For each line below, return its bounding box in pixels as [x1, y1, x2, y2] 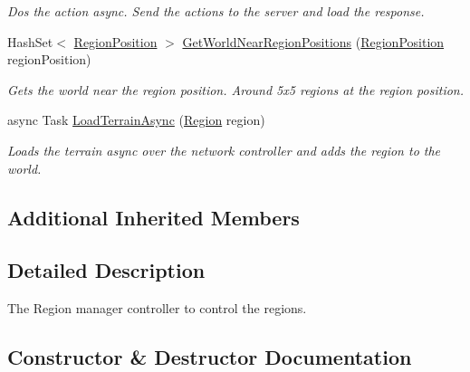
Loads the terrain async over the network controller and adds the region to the [7, 140, 441, 159]
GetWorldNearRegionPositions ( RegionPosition [182, 32, 445, 51]
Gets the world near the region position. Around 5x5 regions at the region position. [7, 80, 464, 99]
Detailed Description [7, 256, 206, 284]
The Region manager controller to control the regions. [7, 299, 307, 318]
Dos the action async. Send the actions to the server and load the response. [7, 2, 425, 20]
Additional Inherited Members [7, 203, 300, 231]
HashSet [7, 32, 53, 51]
